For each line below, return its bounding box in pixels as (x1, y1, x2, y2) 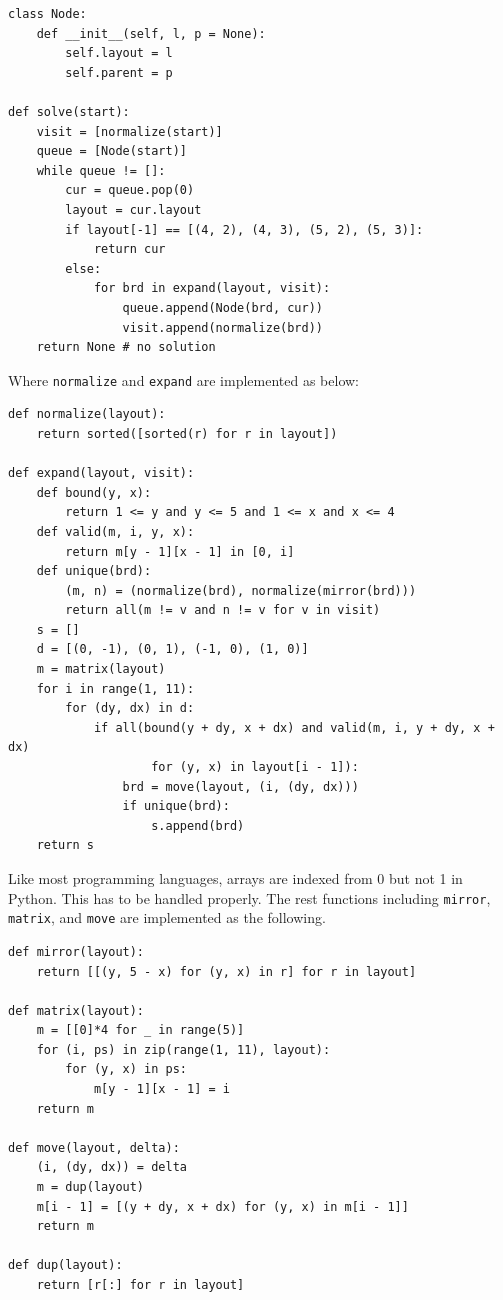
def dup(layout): (8, 1258, 123, 1273)
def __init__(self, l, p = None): (36, 26, 266, 41)
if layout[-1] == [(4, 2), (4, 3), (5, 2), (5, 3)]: (65, 222, 424, 237)
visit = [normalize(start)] (36, 124, 223, 139)
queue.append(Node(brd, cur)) (122, 300, 323, 315)
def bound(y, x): (36, 485, 152, 500)
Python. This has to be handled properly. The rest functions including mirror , (8, 887, 491, 908)
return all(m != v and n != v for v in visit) (65, 603, 381, 618)
